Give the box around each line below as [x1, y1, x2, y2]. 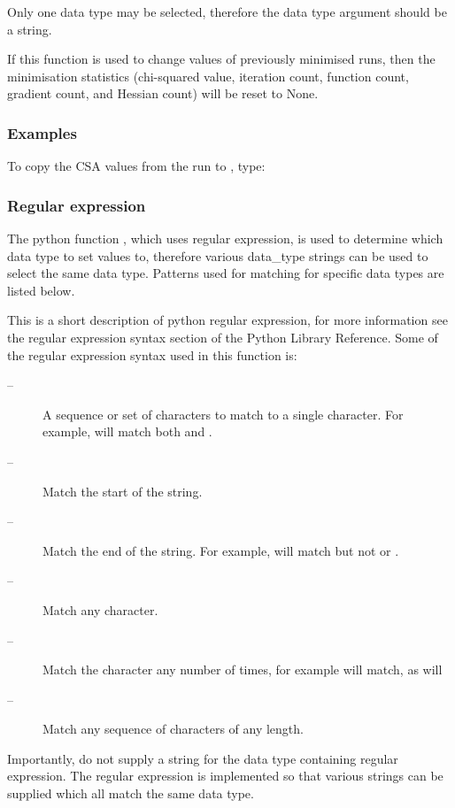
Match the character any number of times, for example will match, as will [42, 660, 443, 679]
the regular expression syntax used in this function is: [7, 345, 297, 364]
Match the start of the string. [42, 481, 203, 500]
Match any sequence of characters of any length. [42, 720, 304, 738]
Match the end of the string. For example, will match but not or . [42, 541, 399, 559]
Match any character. [42, 600, 158, 619]
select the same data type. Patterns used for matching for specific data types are [7, 264, 444, 282]
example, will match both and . [42, 422, 212, 441]
